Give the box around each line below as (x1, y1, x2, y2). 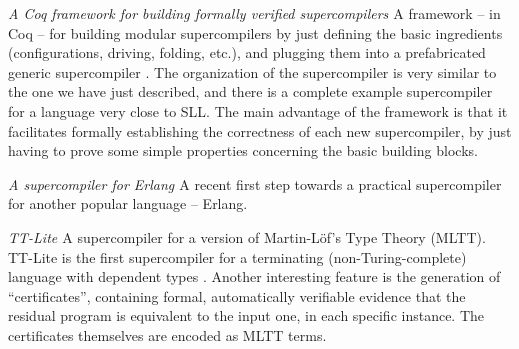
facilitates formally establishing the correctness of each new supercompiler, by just (8, 120, 512, 141)
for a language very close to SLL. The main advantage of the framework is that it (8, 100, 508, 121)
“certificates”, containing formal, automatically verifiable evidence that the (8, 285, 466, 306)
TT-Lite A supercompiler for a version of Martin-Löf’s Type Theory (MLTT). (8, 226, 486, 247)
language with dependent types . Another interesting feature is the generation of (8, 266, 501, 287)
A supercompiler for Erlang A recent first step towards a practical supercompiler (8, 173, 502, 194)
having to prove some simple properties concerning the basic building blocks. (8, 140, 478, 161)
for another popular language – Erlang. (8, 193, 248, 214)
